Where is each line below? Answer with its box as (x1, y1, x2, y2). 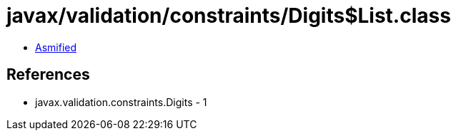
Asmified (35, 41, 77, 53)
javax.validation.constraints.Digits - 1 (35, 95, 207, 108)
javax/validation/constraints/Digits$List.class (6, 4, 451, 28)
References (6, 66, 90, 84)
